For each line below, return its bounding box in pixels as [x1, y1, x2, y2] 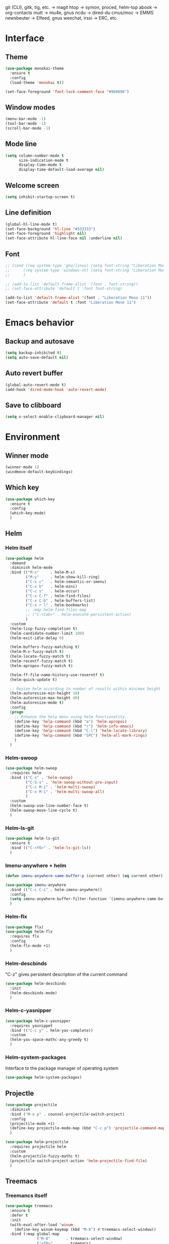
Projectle [5, 1089, 34, 1097]
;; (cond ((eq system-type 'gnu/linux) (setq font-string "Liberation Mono [5, 263, 167, 268]
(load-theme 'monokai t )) [10, 80, 64, 85]
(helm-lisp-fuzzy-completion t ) [10, 626, 78, 631]
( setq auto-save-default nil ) [5, 355, 69, 360]
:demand [10, 560, 26, 566]
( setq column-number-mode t [5, 153, 64, 158]
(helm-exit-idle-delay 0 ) [10, 635, 64, 640]
